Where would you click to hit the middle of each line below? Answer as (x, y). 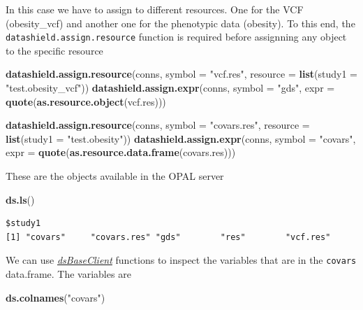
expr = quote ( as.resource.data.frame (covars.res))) (121, 152)
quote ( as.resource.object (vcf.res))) (86, 101)
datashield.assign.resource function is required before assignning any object (176, 37)
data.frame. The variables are (68, 274)
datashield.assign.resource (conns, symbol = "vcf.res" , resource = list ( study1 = (181, 74)
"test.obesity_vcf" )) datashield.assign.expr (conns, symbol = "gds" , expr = (170, 88)
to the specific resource (54, 50)
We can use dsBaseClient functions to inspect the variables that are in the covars (181, 260)
